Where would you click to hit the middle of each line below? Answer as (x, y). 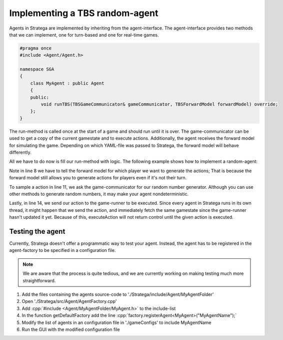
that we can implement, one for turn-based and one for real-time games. (84, 35)
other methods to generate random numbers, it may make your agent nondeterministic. (99, 194)
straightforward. (39, 280)
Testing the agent (37, 231)
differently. (20, 152)
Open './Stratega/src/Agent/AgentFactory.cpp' (69, 301)
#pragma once (36, 48)
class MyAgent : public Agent (67, 83)
